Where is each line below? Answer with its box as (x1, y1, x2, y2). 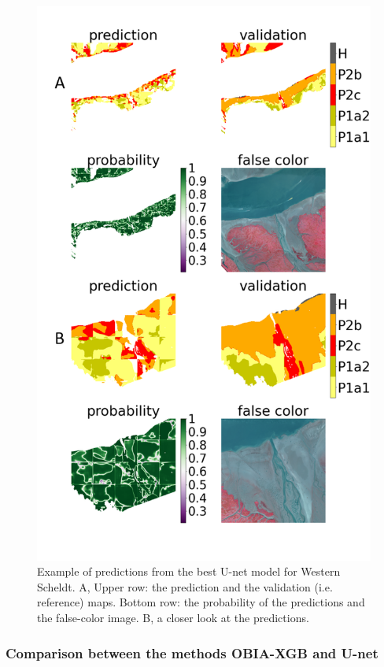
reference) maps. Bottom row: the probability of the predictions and (37, 594, 365, 610)
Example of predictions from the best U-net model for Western (37, 563, 341, 580)
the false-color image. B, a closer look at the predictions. (37, 610, 309, 626)
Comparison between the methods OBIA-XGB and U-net (6, 643, 378, 662)
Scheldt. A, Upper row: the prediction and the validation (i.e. (37, 578, 333, 595)
